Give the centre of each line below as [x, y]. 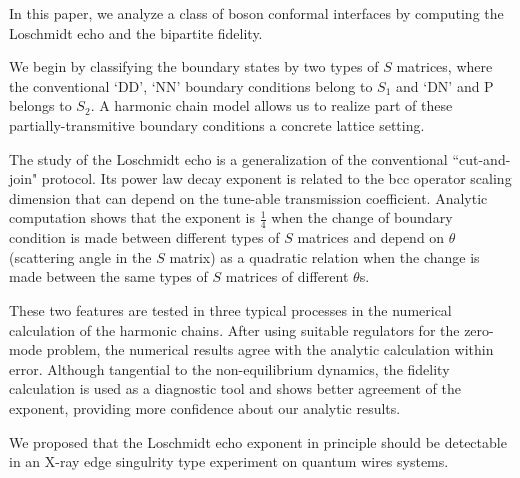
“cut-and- [481, 158]
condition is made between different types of [144, 237]
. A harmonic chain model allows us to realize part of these [271, 105]
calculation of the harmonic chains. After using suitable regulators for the [234, 329]
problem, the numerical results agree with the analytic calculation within [270, 349]
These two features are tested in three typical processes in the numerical [230, 309]
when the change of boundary [362, 217]
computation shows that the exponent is [132, 217]
